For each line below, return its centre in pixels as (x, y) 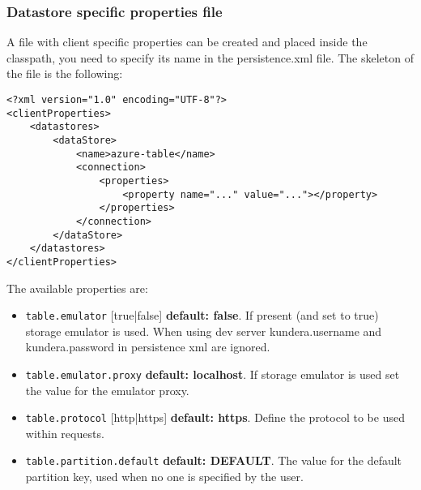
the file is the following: (65, 73)
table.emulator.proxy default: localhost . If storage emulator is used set (213, 374)
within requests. (65, 433)
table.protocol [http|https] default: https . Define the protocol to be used (215, 417)
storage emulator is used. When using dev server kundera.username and (204, 331)
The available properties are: (77, 288)
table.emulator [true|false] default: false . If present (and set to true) (202, 315)
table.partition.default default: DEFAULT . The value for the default (214, 460)
